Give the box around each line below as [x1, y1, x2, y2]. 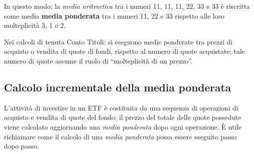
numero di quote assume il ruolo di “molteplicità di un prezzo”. [4, 55, 193, 66]
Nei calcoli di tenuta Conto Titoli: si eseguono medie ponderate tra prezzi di [4, 36, 232, 46]
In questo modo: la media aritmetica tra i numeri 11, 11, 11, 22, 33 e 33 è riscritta [4, 1, 250, 11]
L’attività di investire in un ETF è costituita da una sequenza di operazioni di [4, 102, 238, 112]
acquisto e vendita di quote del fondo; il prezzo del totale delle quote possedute [4, 112, 241, 122]
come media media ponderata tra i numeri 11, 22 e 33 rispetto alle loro [4, 10, 225, 21]
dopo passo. [4, 141, 39, 151]
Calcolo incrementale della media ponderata [4, 79, 231, 94]
